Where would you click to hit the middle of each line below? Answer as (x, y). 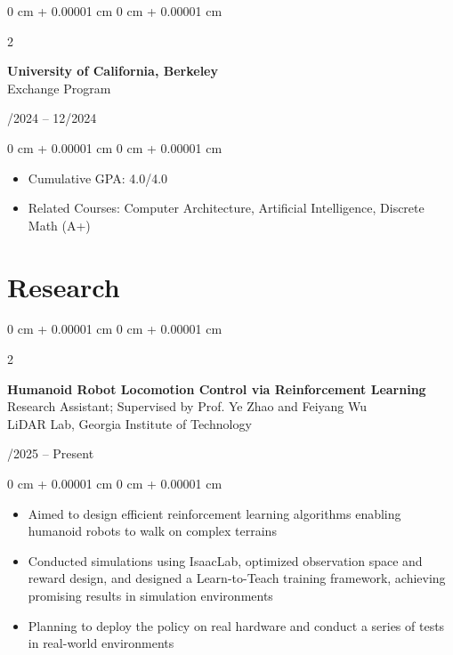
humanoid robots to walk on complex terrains (152, 531)
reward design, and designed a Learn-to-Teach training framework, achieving (237, 578)
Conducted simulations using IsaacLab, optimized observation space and (225, 560)
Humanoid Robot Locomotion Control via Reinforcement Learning (217, 388)
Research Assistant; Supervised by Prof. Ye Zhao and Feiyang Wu (187, 406)
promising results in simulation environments (150, 595)
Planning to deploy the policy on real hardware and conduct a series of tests (236, 625)
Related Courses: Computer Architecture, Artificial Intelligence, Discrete (226, 208)
